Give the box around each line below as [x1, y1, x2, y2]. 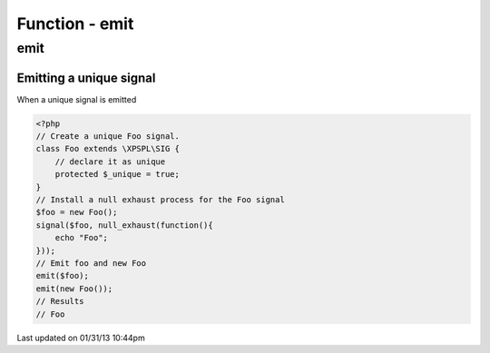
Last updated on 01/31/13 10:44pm [16, 332, 145, 343]
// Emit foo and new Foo [35, 259, 147, 268]
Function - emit [16, 14, 134, 34]
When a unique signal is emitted [16, 93, 137, 104]
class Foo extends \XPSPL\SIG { [35, 143, 181, 154]
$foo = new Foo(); [35, 207, 118, 218]
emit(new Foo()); [35, 283, 113, 294]
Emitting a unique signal [16, 70, 156, 85]
